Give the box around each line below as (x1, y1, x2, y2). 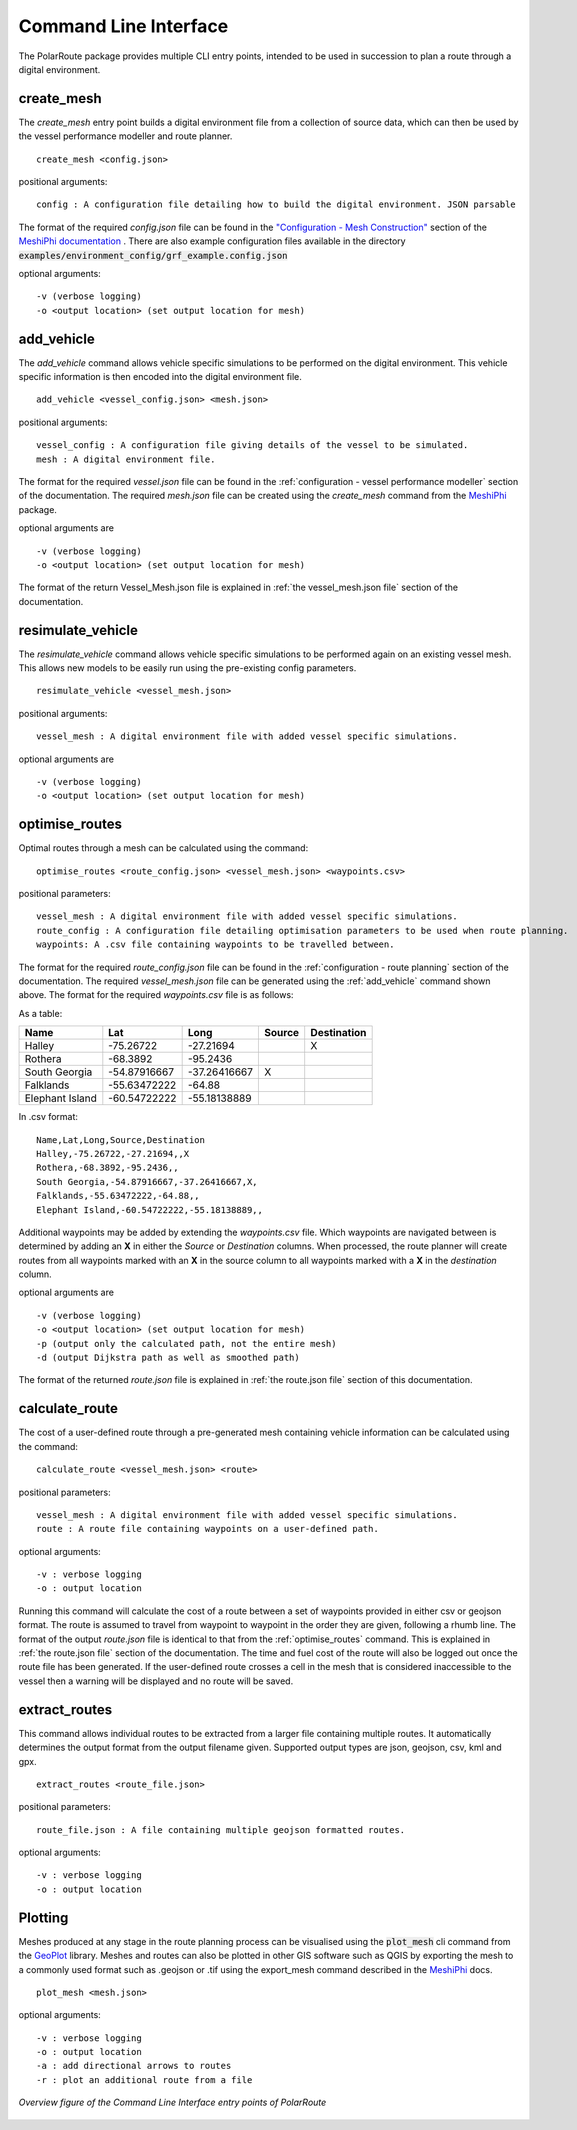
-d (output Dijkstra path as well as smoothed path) (36, 1352, 300, 1364)
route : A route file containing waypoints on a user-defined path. (36, 1523, 379, 1535)
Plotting (18, 1909, 69, 1926)
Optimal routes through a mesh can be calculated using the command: (18, 842, 309, 854)
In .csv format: (18, 1111, 79, 1123)
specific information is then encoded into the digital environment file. (18, 371, 302, 383)
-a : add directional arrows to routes (36, 2060, 232, 2072)
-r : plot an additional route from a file (36, 2074, 253, 2085)
